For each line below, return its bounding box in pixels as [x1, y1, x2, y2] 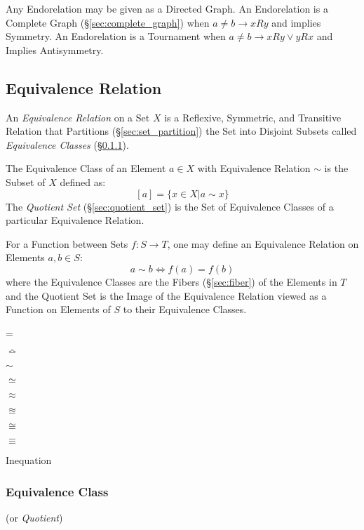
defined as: [60, 174, 106, 189]
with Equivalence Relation [197, 161, 311, 175]
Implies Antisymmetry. [6, 42, 104, 57]
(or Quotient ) [6, 510, 63, 525]
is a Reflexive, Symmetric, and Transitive [164, 110, 342, 124]
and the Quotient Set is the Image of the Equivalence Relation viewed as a [6, 288, 327, 303]
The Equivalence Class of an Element [6, 161, 166, 175]
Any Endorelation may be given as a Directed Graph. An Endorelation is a [6, 1, 328, 15]
